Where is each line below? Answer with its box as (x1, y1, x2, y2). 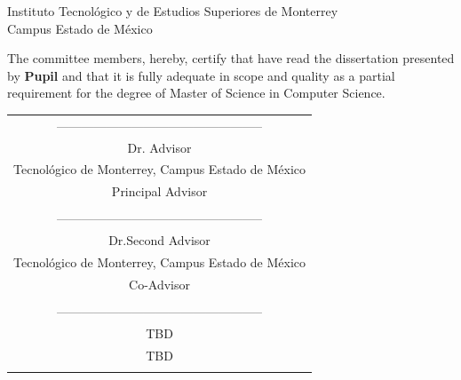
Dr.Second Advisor (108, 231, 211, 249)
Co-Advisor (129, 274, 190, 293)
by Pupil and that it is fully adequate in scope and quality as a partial (7, 66, 395, 84)
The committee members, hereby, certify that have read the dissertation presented (7, 49, 455, 67)
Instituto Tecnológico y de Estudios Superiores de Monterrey (7, 2, 338, 20)
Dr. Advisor (127, 138, 192, 156)
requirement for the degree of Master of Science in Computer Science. (7, 83, 385, 102)
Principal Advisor (111, 182, 208, 201)
